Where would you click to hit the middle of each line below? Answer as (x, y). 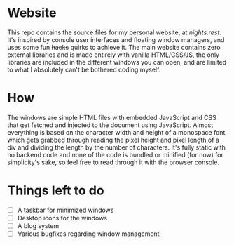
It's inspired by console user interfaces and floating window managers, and (116, 39)
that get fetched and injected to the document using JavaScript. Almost (110, 125)
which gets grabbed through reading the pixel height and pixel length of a (113, 140)
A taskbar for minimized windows (66, 210)
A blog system (38, 225)
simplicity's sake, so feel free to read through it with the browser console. (113, 162)
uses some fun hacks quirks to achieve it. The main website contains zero (114, 47)
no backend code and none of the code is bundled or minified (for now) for (116, 154)
